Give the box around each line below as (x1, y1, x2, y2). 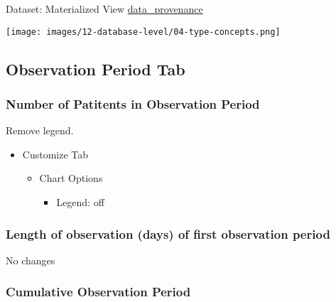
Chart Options (39, 171, 103, 185)
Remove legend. (6, 123, 74, 138)
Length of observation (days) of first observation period (6, 225, 330, 242)
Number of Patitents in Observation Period (6, 95, 260, 112)
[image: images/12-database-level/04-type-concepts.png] (6, 26, 281, 37)
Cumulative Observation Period (6, 283, 191, 301)
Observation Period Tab (6, 58, 185, 80)
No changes (6, 252, 55, 267)
